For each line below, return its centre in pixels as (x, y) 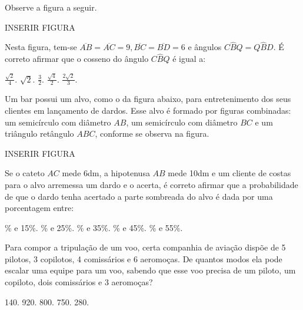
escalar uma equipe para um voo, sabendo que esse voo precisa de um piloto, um (150, 270)
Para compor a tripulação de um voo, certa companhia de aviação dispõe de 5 (145, 247)
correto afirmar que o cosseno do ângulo (77, 59)
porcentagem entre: (39, 208)
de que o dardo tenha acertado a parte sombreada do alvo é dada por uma (139, 196)
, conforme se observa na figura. (152, 133)
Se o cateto (25, 173)
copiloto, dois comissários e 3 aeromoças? (79, 282)
